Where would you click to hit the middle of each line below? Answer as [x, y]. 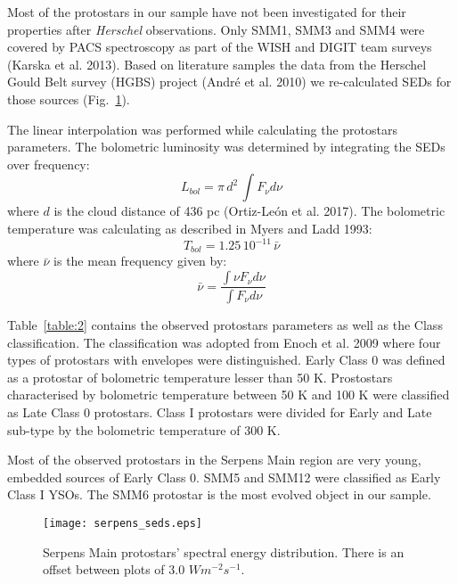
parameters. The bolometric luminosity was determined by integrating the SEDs [226, 147]
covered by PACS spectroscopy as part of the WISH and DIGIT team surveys [220, 47]
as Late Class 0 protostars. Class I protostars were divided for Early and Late [220, 411]
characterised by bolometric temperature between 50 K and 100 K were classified [229, 395]
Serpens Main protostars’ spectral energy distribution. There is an [224, 551]
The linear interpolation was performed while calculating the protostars [202, 129]
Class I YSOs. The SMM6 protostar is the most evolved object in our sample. [219, 494]
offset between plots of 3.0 [114, 569]
